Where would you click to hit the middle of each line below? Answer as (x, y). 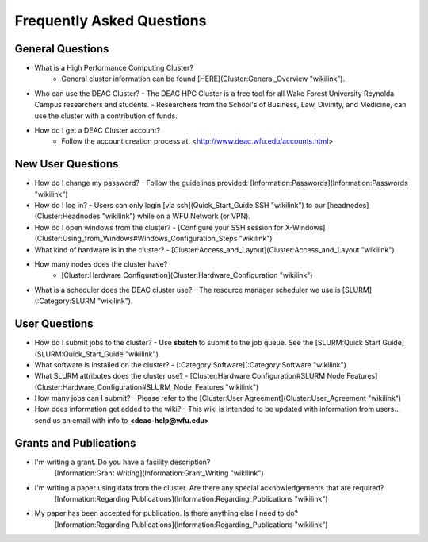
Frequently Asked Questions (111, 21)
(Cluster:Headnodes (67, 216)
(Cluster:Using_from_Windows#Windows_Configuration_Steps (136, 239)
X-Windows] (305, 227)
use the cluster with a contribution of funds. (106, 116)
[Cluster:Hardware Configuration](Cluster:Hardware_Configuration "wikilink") (187, 275)
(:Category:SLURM (65, 301)
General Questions (62, 49)
